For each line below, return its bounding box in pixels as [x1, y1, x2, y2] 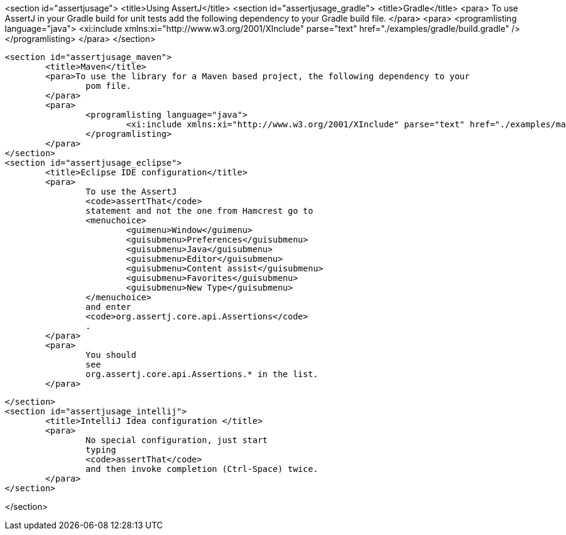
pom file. [85, 81, 131, 91]
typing [85, 445, 116, 455]
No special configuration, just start [85, 435, 268, 445]
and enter [85, 302, 131, 312]
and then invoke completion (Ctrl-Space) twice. [85, 464, 318, 474]
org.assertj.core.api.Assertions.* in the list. [85, 369, 318, 379]
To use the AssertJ [85, 187, 177, 196]
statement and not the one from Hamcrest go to [85, 206, 314, 216]
